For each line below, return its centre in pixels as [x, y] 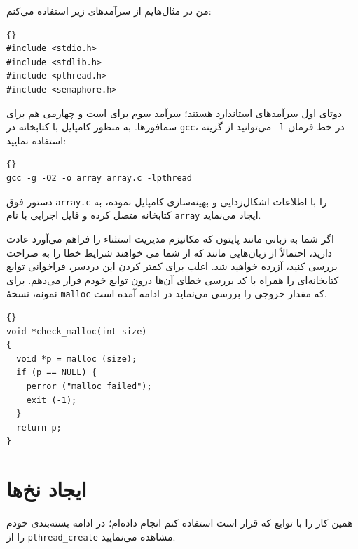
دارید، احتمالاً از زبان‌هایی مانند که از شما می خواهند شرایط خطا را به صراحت [170, 252]
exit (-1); [51, 400]
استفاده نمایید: [36, 140]
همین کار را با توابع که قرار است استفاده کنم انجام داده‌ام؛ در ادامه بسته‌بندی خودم [180, 522]
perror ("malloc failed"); [89, 386]
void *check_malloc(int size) [77, 331]
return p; [39, 427]
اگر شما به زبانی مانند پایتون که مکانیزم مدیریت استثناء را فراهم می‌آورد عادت [170, 238]
